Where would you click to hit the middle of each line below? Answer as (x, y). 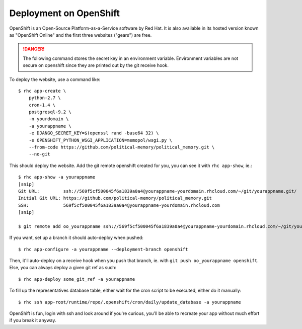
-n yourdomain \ (49, 119)
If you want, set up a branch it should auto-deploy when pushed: (76, 238)
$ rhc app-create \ (42, 91)
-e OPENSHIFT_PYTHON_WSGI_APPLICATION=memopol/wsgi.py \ (100, 140)
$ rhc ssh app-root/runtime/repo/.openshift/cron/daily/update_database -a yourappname (130, 302)
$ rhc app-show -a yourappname (57, 177)
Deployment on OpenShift (65, 13)
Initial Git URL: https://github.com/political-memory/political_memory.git (115, 198)
